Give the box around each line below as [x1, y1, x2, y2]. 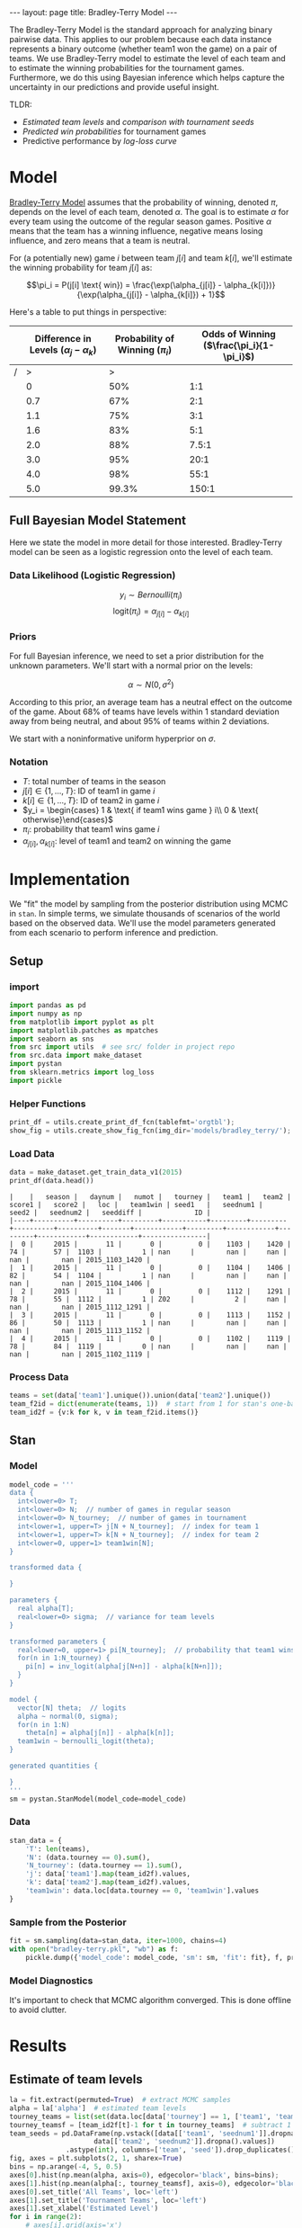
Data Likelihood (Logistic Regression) [9, 568, 176, 581]
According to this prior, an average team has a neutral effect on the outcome [9, 696, 293, 707]
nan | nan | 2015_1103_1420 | [9, 1255, 151, 1265]
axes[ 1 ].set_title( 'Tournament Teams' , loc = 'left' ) [9, 2196, 207, 2205]
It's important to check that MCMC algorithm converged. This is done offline [9, 1995, 292, 2006]
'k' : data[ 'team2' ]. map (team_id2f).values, [25, 1878, 191, 1887]
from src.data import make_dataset [9, 1051, 143, 1060]
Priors [9, 630, 37, 642]
